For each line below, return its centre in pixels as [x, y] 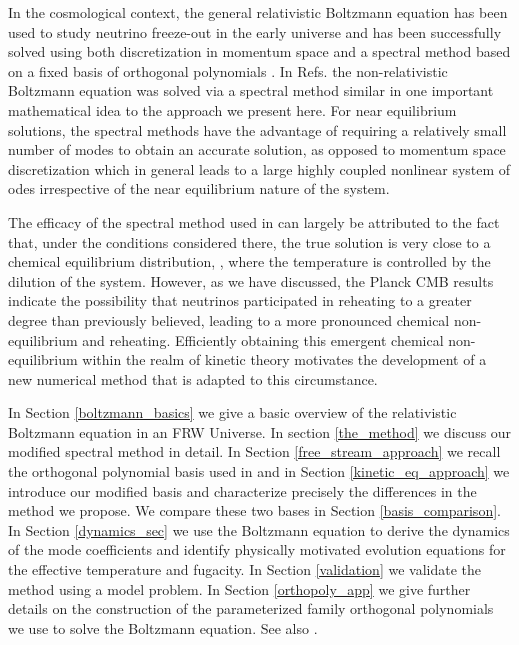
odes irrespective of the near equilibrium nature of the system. [199, 188]
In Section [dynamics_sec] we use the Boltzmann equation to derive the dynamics [259, 529]
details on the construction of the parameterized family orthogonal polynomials [251, 608]
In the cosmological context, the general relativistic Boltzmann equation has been [258, 12]
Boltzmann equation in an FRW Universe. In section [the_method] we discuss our [260, 431]
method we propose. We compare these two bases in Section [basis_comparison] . [254, 510]
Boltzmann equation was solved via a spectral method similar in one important [251, 90]
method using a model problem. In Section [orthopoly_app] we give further [239, 588]
